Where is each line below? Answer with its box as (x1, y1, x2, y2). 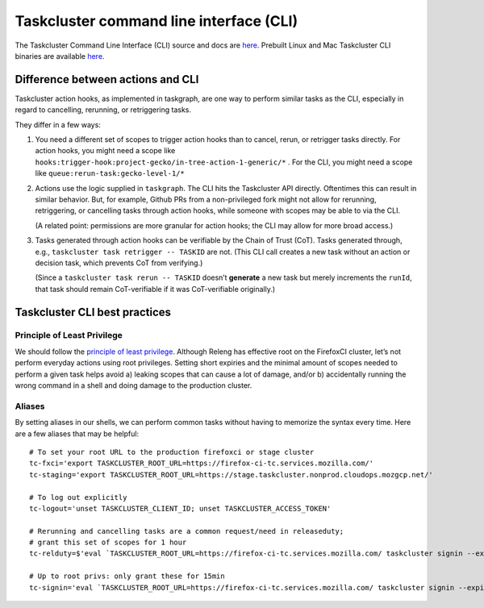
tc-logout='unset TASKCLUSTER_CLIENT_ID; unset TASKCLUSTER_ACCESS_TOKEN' (29, 504, 332, 513)
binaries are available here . (15, 51, 105, 60)
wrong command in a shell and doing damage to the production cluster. (15, 381, 252, 390)
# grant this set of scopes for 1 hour (29, 538, 187, 548)
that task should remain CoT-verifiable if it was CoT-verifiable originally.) (35, 284, 276, 294)
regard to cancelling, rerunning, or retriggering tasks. (15, 105, 192, 115)
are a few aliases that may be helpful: (15, 428, 140, 439)
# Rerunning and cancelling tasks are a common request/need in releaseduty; (29, 527, 344, 535)
